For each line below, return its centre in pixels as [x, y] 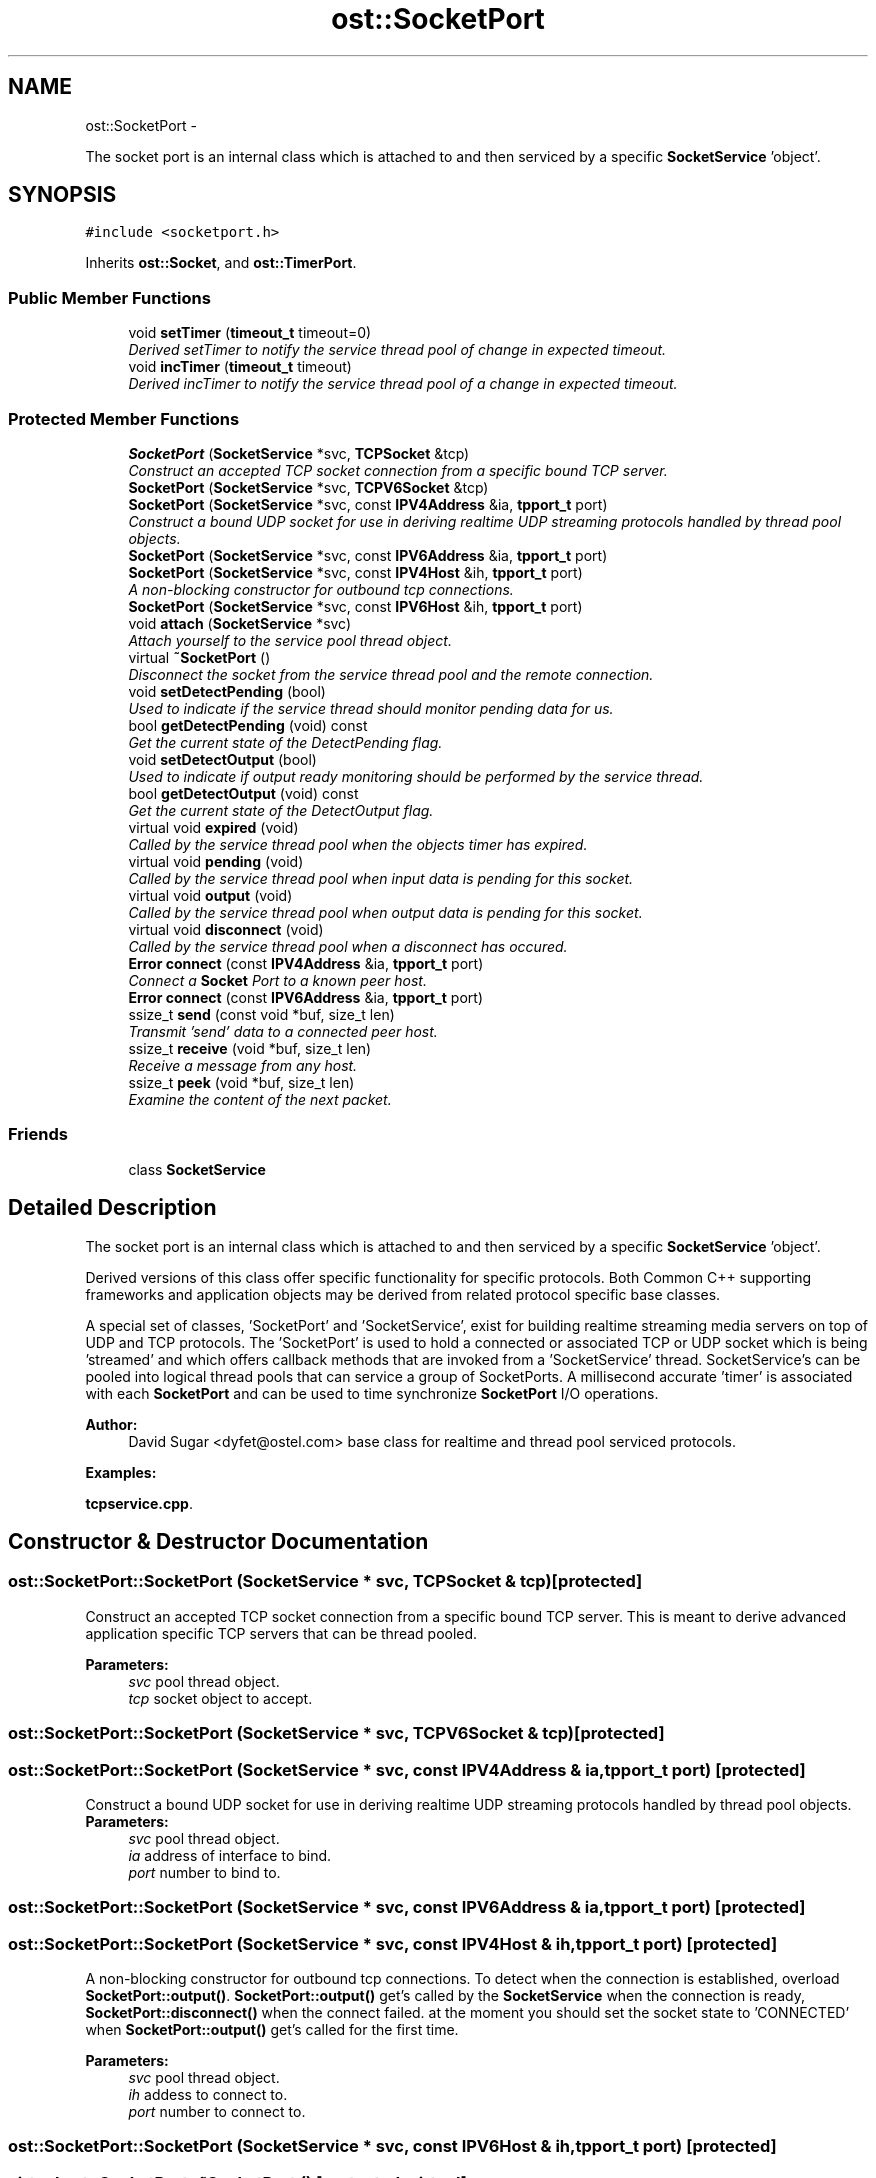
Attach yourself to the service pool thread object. [290, 640]
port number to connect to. [217, 2111]
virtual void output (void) [210, 895]
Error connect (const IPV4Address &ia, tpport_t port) [306, 963]
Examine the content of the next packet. [260, 1099]
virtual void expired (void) [213, 827]
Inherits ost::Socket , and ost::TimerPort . [221, 263]
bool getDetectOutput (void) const [243, 793]
